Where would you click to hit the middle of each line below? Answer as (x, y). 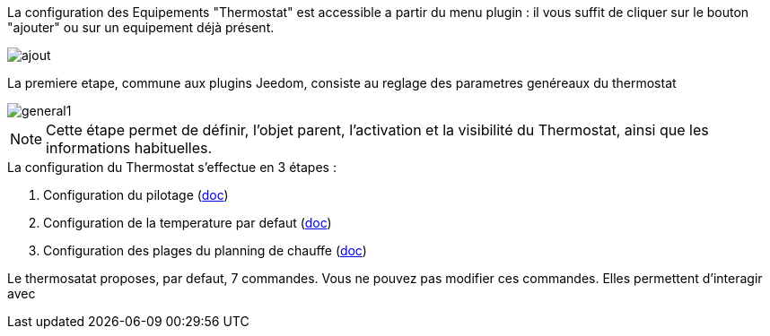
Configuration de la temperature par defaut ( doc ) (188, 223)
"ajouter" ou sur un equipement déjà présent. (141, 27)
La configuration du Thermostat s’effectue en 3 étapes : (172, 167)
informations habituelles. (129, 148)
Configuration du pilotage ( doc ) (136, 195)
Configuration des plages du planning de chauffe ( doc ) (205, 250)
